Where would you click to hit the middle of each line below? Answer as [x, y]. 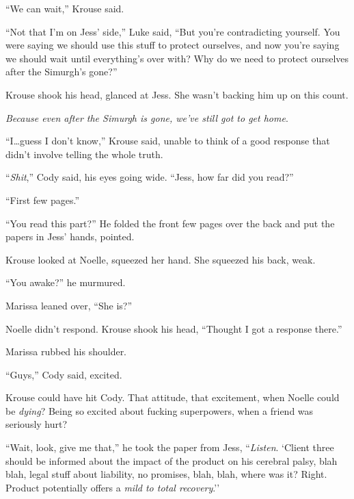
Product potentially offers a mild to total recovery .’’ [113, 487]
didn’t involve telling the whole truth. [84, 154]
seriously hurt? [37, 424]
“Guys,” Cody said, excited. [64, 374]
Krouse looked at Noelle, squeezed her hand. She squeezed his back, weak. [161, 259]
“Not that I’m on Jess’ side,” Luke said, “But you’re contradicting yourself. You [173, 31]
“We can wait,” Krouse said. [65, 8]
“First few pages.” [43, 200]
